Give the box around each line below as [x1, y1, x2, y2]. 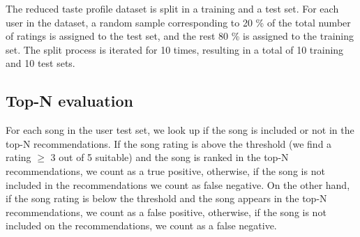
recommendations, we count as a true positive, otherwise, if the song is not [6, 163, 325, 178]
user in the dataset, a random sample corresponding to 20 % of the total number [6, 15, 351, 29]
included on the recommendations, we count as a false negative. [6, 218, 277, 233]
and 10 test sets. [6, 56, 75, 70]
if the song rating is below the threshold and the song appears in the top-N [6, 191, 327, 206]
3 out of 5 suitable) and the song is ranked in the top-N [50, 150, 289, 165]
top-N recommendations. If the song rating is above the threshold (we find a [6, 136, 332, 151]
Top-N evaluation [6, 90, 133, 112]
